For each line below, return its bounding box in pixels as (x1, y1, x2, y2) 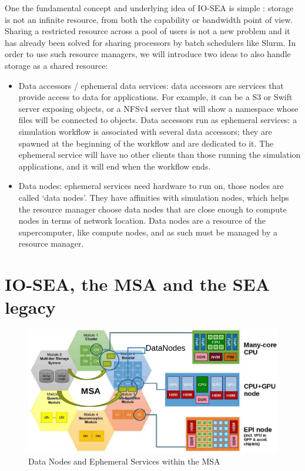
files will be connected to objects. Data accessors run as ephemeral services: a (18, 114, 297, 126)
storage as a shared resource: (5, 59, 108, 71)
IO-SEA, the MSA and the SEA (5, 272, 270, 296)
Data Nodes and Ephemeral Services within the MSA (28, 455, 220, 467)
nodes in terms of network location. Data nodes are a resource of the (18, 214, 266, 227)
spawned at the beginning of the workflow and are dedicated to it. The (18, 137, 274, 149)
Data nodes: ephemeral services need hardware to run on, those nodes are (18, 180, 284, 192)
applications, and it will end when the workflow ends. (18, 160, 211, 172)
